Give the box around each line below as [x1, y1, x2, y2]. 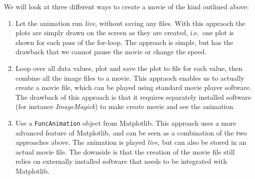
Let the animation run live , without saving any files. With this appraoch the [15, 18, 246, 28]
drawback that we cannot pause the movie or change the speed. [15, 46, 207, 57]
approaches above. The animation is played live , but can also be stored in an [15, 137, 247, 147]
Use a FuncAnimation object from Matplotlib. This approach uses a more [15, 117, 236, 128]
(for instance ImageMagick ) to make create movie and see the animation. [15, 101, 235, 112]
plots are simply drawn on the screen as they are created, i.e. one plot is [15, 27, 234, 38]
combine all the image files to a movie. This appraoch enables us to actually [15, 72, 245, 83]
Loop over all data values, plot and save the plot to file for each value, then [15, 63, 243, 73]
